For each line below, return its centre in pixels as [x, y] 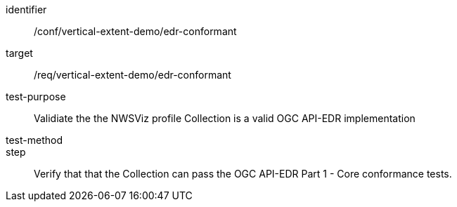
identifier [26, 9]
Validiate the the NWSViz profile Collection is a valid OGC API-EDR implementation [225, 118]
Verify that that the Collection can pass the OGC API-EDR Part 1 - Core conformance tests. [243, 174]
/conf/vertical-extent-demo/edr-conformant [135, 31]
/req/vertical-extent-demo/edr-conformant [133, 75]
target [19, 53]
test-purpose [36, 96]
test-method [34, 140]
